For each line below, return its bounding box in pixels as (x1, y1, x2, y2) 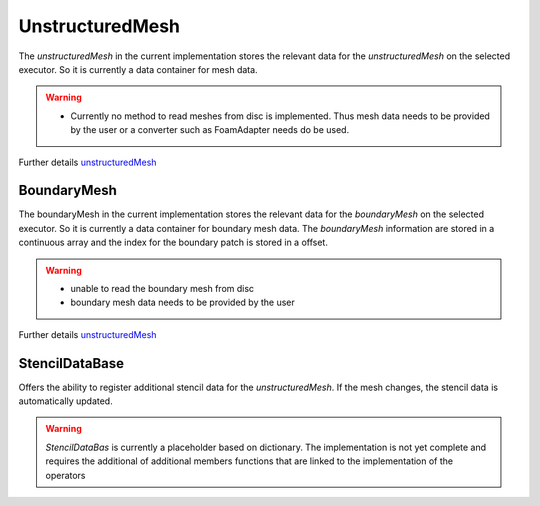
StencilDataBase (18, 355, 125, 372)
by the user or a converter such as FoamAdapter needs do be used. (70, 124, 350, 136)
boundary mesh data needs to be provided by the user (70, 296, 295, 309)
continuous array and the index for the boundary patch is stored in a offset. (18, 236, 329, 249)
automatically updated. (18, 395, 114, 407)
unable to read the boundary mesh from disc (70, 282, 255, 294)
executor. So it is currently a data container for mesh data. (18, 63, 259, 75)
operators (45, 469, 86, 481)
